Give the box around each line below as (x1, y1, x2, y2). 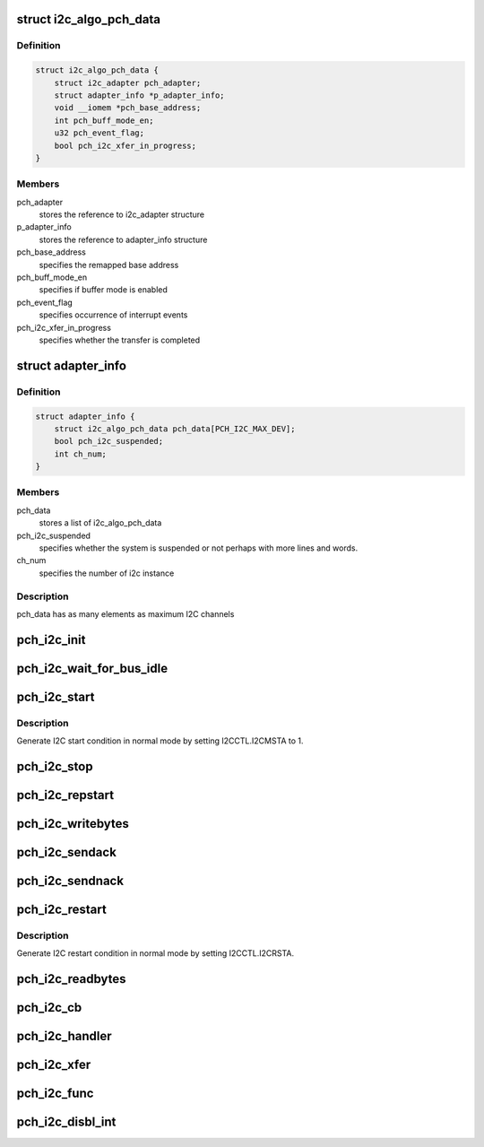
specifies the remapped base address (39, 259, 179, 270)
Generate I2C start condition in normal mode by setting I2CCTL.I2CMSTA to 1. (16, 735, 304, 746)
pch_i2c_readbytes (16, 971, 126, 986)
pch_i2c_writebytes (16, 816, 130, 831)
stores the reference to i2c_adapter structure (39, 209, 205, 220)
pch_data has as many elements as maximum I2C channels (16, 608, 235, 619)
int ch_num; (54, 448, 108, 459)
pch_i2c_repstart (16, 787, 115, 803)
